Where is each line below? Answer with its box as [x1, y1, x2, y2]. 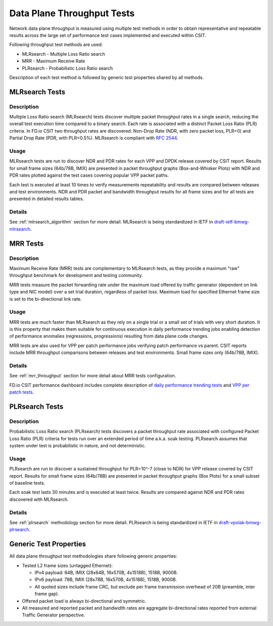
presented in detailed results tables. [9, 195, 84, 202]
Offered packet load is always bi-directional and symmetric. [22, 598, 147, 604]
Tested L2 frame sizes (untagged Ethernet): [22, 562, 113, 568]
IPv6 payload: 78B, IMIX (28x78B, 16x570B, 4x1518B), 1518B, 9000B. [34, 576, 177, 582]
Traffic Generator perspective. [22, 612, 85, 618]
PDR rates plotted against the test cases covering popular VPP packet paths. [9, 172, 169, 178]
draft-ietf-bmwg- [214, 219, 250, 225]
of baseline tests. [9, 480, 45, 486]
